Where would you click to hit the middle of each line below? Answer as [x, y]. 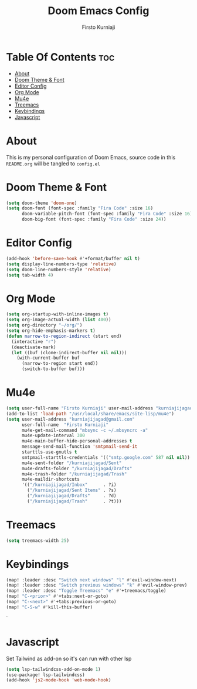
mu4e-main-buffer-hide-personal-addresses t [77, 441]
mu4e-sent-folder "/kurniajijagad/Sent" [72, 463]
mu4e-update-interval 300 [53, 436]
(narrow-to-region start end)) [60, 364]
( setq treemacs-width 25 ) [38, 540]
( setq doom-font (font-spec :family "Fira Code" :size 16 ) [80, 208]
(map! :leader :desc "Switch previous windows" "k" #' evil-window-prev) [97, 585]
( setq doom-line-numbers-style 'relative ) [59, 269]
